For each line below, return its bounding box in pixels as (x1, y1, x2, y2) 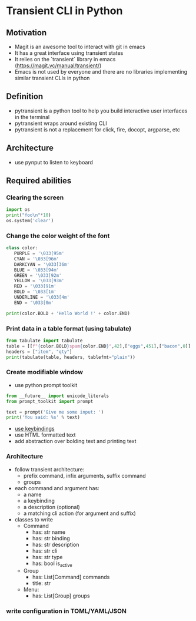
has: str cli (32, 547, 58, 554)
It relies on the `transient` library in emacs (14, 56, 116, 62)
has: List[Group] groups (32, 592, 90, 599)
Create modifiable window (6, 368, 84, 376)
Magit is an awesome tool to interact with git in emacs (14, 43, 145, 50)
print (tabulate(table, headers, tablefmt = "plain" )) (6, 354, 135, 360)
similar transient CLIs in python (14, 75, 90, 81)
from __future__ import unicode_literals (6, 393, 109, 399)
